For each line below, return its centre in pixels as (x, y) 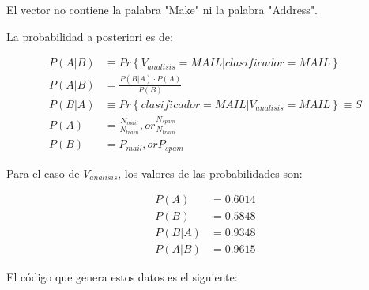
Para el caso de (43, 173)
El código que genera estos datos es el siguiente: (122, 277)
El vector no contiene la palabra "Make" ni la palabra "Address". (162, 9)
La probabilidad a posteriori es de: (90, 36)
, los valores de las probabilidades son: (210, 173)
